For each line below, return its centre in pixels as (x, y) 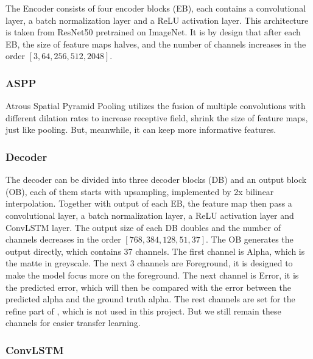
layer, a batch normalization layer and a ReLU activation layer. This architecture (157, 20)
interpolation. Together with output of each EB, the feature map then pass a (149, 203)
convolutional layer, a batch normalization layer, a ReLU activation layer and (150, 215)
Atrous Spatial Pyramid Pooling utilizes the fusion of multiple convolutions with (156, 106)
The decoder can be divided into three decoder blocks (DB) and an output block (156, 179)
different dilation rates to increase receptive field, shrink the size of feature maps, (157, 117)
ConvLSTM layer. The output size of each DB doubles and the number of (143, 227)
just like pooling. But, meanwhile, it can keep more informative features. (141, 130)
